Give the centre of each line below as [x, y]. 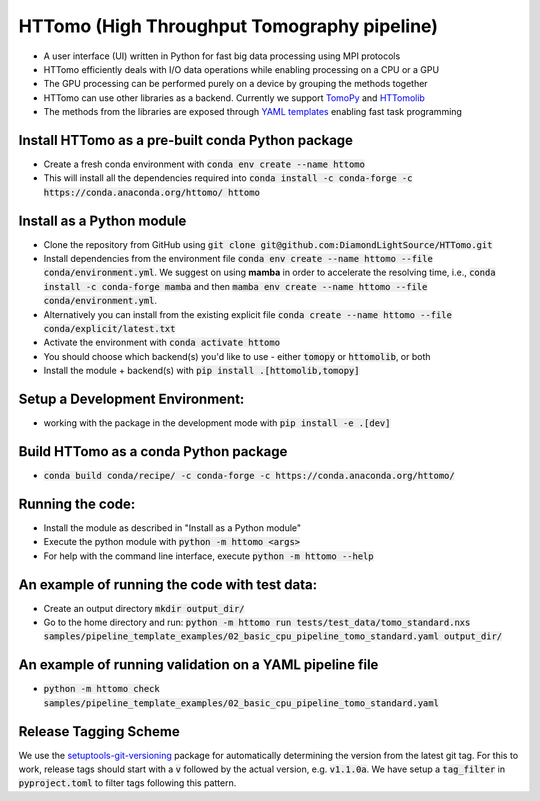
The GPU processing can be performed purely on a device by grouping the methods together [236, 84]
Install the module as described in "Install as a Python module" [172, 527]
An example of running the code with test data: [168, 584]
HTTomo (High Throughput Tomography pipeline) [228, 26]
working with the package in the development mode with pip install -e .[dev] [217, 423]
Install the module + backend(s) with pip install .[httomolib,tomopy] [201, 371]
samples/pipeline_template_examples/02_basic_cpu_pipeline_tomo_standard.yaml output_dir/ [273, 636]
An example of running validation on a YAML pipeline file [198, 665]
